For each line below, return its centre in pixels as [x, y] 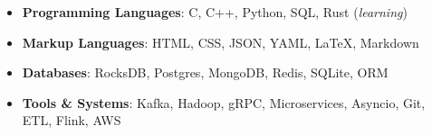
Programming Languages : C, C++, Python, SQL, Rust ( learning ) [215, 12]
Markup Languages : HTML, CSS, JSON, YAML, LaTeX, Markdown [221, 42]
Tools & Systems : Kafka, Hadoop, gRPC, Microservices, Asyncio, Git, [224, 102]
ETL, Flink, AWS [72, 120]
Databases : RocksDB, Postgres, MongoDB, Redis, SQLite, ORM [205, 72]
